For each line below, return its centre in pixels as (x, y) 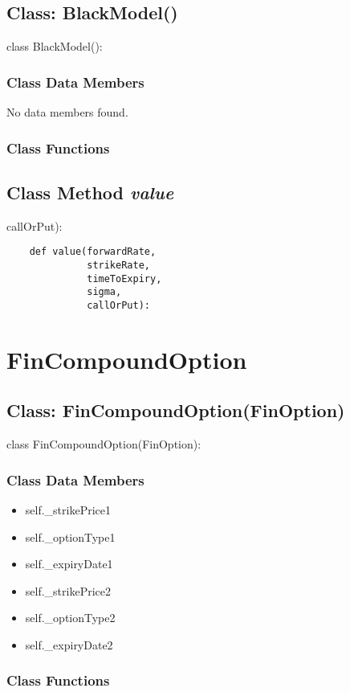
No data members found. (67, 112)
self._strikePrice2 (68, 590)
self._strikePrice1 (68, 509)
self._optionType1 (70, 536)
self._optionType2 (70, 618)
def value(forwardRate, (93, 252)
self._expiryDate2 (69, 644)
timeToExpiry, (124, 278)
